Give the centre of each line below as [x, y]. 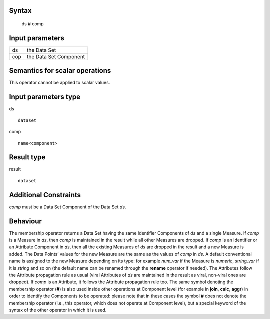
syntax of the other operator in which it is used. [58, 310]
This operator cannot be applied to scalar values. [60, 83]
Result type [27, 157]
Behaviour [26, 221]
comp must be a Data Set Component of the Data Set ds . [68, 207]
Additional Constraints [45, 195]
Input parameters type [45, 97]
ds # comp [33, 24]
